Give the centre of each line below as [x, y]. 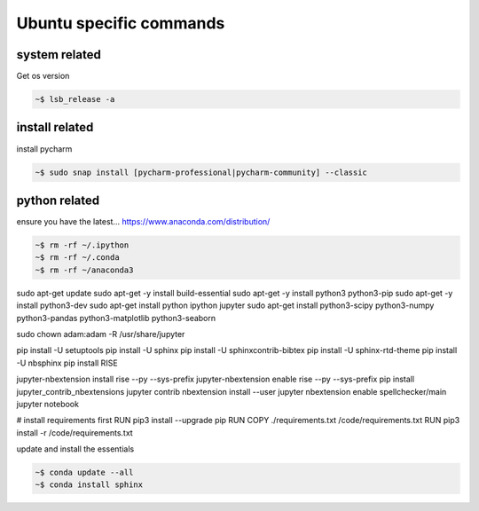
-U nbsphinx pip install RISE [67, 363]
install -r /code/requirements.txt [75, 432]
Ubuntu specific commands [121, 23]
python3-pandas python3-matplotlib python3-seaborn [116, 318]
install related [55, 127]
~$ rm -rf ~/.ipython [82, 245]
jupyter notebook [48, 404]
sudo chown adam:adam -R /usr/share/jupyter [101, 334]
